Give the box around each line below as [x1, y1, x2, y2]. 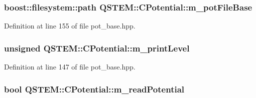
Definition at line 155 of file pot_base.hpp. [4, 20, 136, 31]
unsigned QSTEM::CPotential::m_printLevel [4, 41, 190, 54]
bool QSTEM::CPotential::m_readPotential [4, 82, 185, 95]
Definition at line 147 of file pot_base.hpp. [4, 61, 136, 72]
